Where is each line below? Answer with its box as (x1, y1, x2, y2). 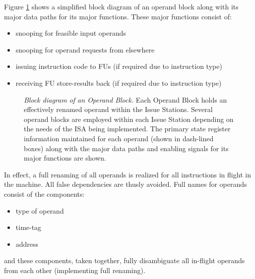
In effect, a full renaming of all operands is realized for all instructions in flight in (4, 169, 251, 179)
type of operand (15, 205, 64, 216)
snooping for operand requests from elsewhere (15, 44, 155, 55)
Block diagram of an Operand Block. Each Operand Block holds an (24, 94, 227, 105)
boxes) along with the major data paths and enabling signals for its (24, 143, 229, 153)
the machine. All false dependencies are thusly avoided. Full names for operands (4, 179, 247, 189)
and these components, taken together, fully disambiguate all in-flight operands (4, 255, 245, 266)
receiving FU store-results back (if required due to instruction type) (15, 77, 222, 88)
